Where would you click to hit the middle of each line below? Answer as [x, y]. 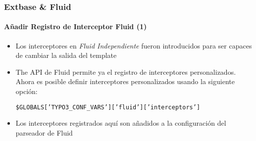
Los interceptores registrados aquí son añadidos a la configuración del [121, 123]
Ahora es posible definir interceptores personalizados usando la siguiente [125, 81]
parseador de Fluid [44, 132]
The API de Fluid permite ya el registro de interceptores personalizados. [126, 71]
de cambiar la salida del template [66, 55]
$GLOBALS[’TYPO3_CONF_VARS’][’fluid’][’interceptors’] [108, 107]
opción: [26, 91]
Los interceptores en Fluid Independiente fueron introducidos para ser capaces [134, 45]
